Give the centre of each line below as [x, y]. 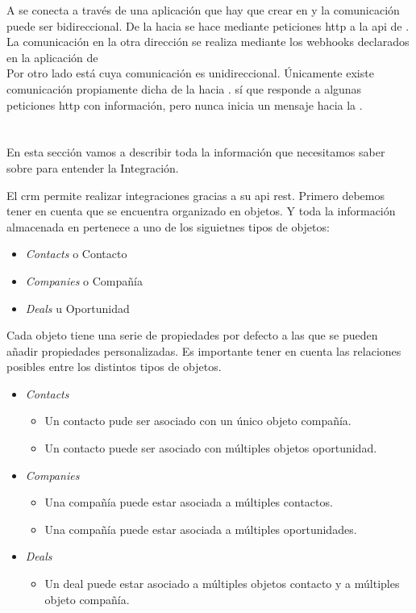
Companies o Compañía [84, 280]
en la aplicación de [52, 57]
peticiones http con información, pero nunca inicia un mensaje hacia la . [185, 104]
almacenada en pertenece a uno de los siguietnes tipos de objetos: [168, 226]
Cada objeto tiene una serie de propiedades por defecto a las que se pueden [192, 335]
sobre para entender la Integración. [93, 167]
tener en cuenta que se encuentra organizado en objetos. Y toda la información [201, 211]
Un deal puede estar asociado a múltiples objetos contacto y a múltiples [222, 584]
